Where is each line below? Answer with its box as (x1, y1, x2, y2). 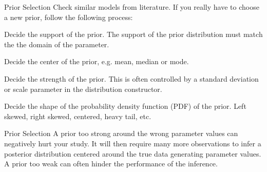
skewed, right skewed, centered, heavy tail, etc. (4, 110, 151, 121)
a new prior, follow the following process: (4, 11, 133, 22)
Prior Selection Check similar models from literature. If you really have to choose (4, 2, 259, 12)
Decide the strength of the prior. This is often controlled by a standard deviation (4, 73, 259, 84)
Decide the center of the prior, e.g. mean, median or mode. (4, 56, 189, 67)
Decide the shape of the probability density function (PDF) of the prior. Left (4, 101, 246, 111)
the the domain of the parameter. (4, 39, 109, 49)
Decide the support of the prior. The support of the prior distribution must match (4, 29, 263, 40)
